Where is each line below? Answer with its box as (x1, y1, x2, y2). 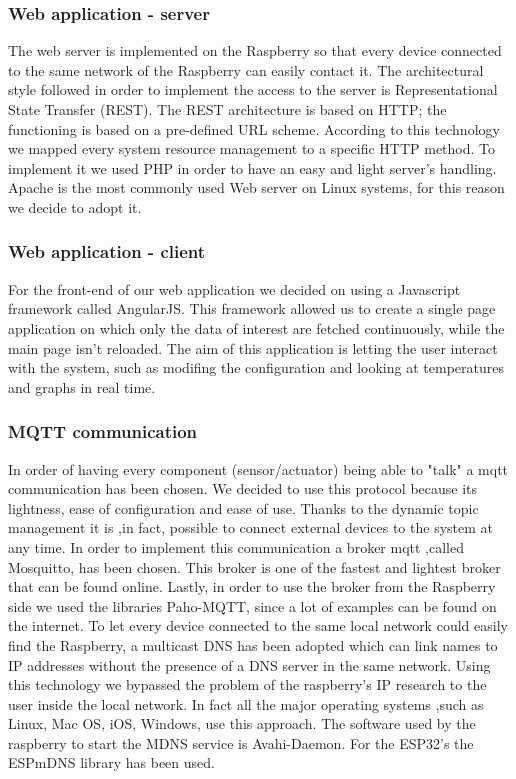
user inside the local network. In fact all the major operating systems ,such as (8, 693, 484, 714)
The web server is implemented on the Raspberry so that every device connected (8, 40, 502, 61)
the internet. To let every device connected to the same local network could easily (8, 615, 508, 636)
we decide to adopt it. (8, 196, 142, 217)
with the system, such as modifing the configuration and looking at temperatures (8, 357, 504, 378)
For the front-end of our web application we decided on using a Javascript (8, 278, 461, 299)
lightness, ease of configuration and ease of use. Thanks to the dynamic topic (8, 497, 479, 518)
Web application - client (8, 239, 206, 264)
